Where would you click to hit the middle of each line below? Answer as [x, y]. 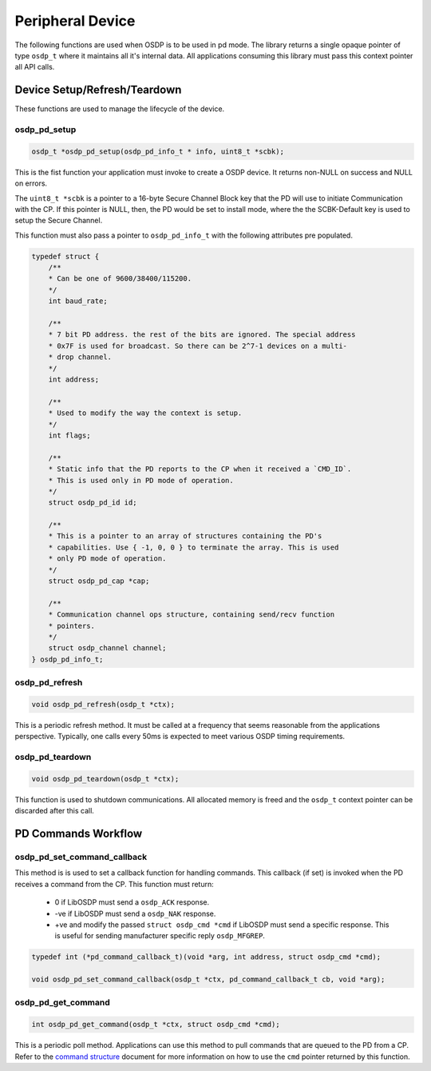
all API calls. [35, 67]
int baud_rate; [78, 301]
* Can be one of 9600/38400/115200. [120, 279]
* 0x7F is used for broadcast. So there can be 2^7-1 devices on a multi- [198, 346]
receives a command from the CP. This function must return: [115, 884]
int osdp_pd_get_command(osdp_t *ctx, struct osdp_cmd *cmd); [156, 1025]
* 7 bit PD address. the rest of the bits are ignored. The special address [202, 335]
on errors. [31, 183]
